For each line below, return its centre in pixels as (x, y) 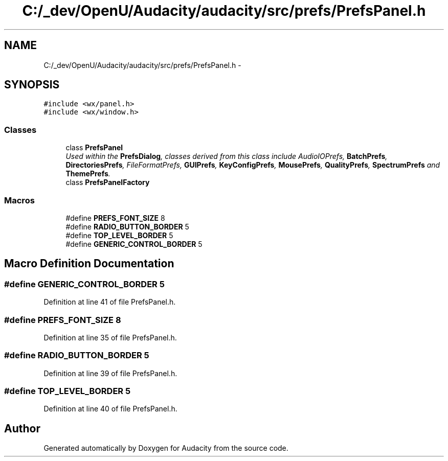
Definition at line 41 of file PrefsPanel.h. (110, 302)
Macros (19, 200)
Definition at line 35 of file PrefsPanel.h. (110, 337)
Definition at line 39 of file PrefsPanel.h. (110, 373)
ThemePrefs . (88, 174)
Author (22, 428)
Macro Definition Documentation (89, 264)
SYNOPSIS (32, 85)
